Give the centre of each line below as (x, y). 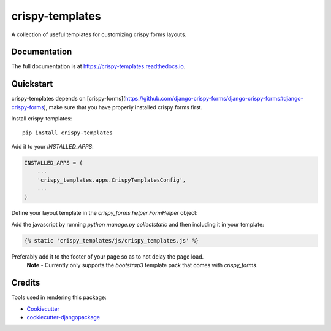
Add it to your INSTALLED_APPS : (53, 146)
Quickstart (32, 84)
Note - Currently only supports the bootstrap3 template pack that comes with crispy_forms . (142, 265)
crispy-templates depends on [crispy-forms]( (68, 99)
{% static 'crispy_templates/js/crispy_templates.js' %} (112, 240)
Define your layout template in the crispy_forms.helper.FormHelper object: (105, 213)
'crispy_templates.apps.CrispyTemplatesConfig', (112, 180)
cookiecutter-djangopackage (63, 317)
